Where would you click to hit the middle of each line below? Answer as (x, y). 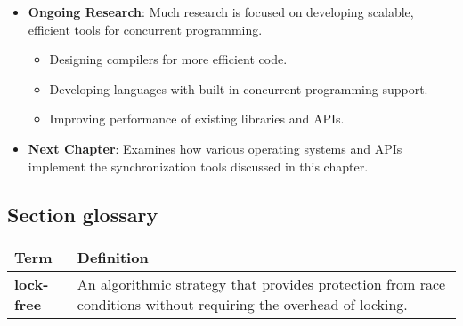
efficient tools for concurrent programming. (145, 29)
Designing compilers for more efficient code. (168, 59)
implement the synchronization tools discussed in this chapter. (198, 166)
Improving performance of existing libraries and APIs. (197, 119)
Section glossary (83, 214)
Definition (113, 258)
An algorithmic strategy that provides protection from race (261, 284)
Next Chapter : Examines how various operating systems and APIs (215, 148)
